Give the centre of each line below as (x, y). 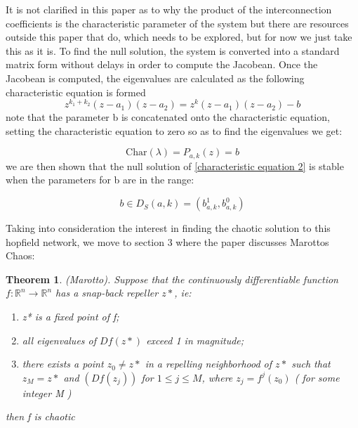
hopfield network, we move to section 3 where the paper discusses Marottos (167, 241)
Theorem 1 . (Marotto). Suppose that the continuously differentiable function (172, 279)
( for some (317, 377)
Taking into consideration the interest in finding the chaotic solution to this (168, 228)
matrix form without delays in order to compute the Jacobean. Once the (162, 64)
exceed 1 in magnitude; (195, 340)
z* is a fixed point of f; (71, 317)
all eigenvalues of (59, 340)
